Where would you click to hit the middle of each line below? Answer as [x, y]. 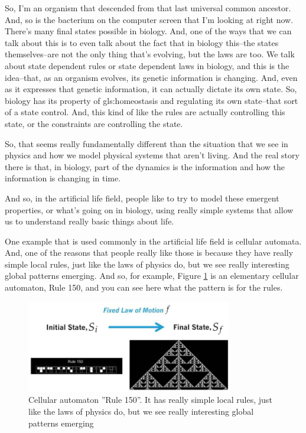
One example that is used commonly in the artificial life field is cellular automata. [153, 241]
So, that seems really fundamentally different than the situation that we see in [147, 143]
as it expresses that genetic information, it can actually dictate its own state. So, [151, 89]
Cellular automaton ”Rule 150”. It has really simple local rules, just [150, 400]
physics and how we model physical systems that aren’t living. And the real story [152, 155]
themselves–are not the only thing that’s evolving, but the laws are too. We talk [150, 54]
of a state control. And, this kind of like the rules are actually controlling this [145, 112]
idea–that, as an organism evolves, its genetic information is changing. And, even [151, 77]
